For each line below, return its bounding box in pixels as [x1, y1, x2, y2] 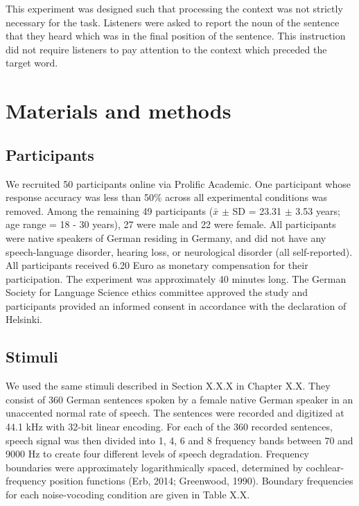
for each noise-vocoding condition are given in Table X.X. [6, 487, 250, 502]
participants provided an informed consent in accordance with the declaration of [6, 298, 347, 313]
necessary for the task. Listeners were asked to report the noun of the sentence [6, 15, 340, 29]
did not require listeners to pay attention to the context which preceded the [6, 42, 327, 56]
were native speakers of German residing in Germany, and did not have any [6, 230, 326, 245]
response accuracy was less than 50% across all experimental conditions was [6, 190, 327, 204]
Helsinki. [6, 312, 42, 326]
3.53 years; [295, 203, 340, 218]
